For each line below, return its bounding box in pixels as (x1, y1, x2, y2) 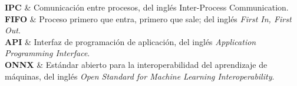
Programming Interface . (5, 47, 90, 59)
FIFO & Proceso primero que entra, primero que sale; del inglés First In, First (5, 12, 292, 25)
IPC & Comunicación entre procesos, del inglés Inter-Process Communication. (5, 1, 289, 13)
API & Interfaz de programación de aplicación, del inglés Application (5, 35, 256, 47)
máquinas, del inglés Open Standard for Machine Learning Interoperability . (5, 70, 275, 82)
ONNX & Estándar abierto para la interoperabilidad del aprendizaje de (5, 58, 268, 70)
